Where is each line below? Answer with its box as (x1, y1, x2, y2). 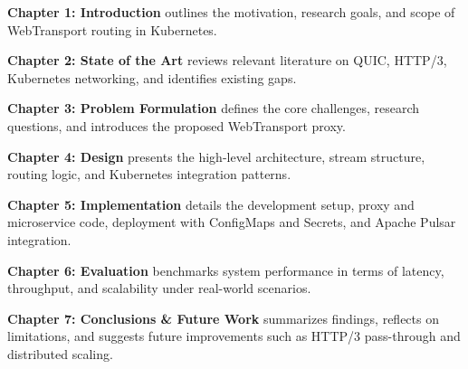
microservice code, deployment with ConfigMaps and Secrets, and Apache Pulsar (7, 213, 456, 232)
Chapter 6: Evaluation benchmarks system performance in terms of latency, (7, 260, 444, 279)
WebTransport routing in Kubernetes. (7, 20, 217, 39)
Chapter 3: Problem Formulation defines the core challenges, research (7, 99, 420, 118)
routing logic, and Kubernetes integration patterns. (7, 165, 291, 184)
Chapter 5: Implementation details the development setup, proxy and (7, 194, 415, 213)
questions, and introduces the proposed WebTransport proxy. (7, 116, 346, 135)
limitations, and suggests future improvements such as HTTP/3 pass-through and (7, 326, 461, 345)
